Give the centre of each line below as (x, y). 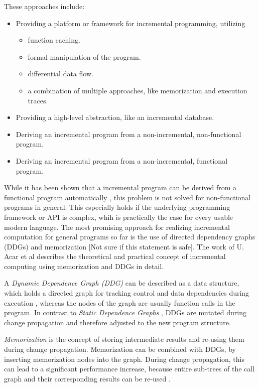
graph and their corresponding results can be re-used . (87, 378)
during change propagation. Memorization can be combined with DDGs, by (120, 349)
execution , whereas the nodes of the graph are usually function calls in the (120, 302)
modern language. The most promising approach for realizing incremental (117, 227)
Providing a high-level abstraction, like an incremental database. (115, 117)
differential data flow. (60, 74)
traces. (38, 100)
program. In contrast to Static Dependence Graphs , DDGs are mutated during (125, 312)
